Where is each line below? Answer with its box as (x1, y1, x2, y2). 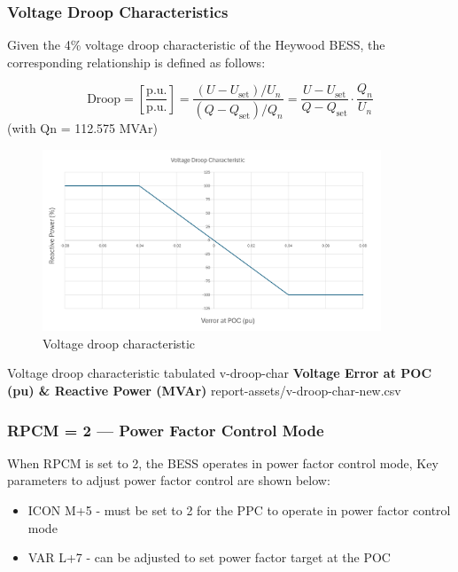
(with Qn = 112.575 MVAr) (7, 119, 159, 137)
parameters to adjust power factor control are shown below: (7, 471, 330, 490)
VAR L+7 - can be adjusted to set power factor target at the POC (27, 548, 391, 567)
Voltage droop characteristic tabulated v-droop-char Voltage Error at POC (7, 364, 432, 382)
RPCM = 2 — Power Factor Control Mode (7, 419, 324, 441)
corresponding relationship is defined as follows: (7, 52, 266, 71)
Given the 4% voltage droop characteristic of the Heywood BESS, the (7, 35, 385, 54)
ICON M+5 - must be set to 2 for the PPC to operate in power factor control (27, 501, 451, 520)
